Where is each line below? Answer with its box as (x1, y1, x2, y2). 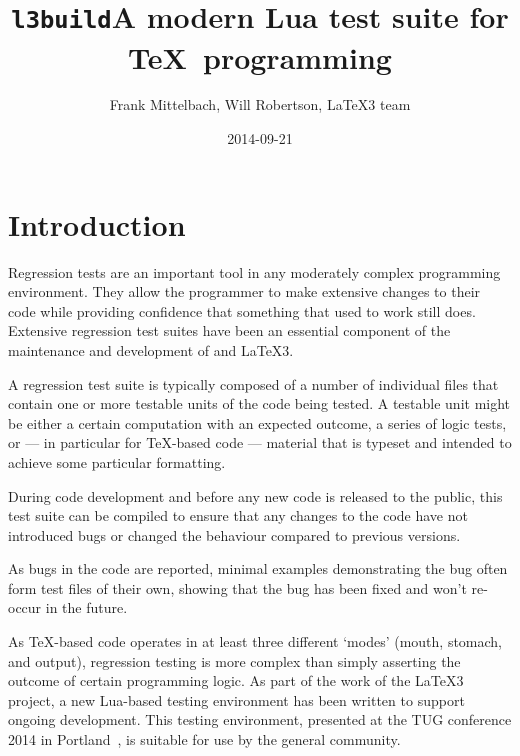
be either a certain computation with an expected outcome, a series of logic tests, (8, 412, 507, 433)
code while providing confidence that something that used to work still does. (8, 300, 476, 321)
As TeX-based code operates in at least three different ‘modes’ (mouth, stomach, (8, 631, 503, 652)
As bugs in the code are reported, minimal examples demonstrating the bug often (8, 558, 508, 579)
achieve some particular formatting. (8, 451, 226, 472)
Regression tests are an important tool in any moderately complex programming (8, 261, 501, 282)
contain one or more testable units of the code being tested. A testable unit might (8, 393, 511, 414)
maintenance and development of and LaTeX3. (8, 339, 294, 360)
